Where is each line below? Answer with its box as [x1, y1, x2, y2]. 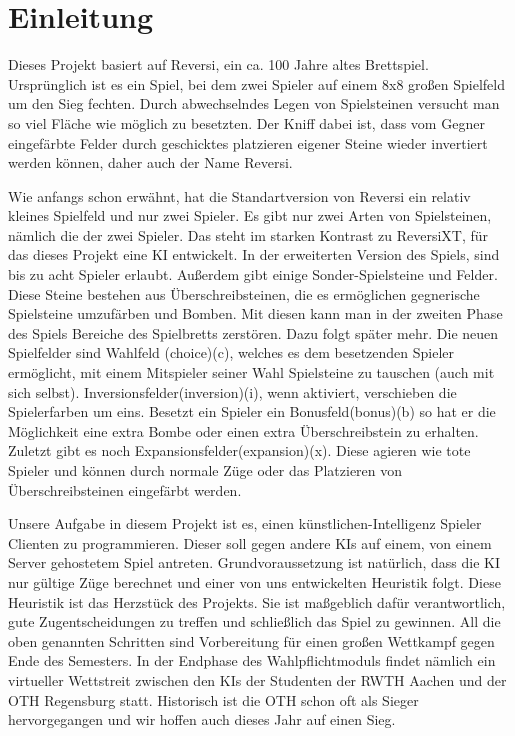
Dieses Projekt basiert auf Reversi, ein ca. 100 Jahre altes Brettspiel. [8, 54, 429, 75]
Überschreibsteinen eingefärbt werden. [8, 479, 242, 500]
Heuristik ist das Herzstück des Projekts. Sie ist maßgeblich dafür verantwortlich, [8, 591, 506, 612]
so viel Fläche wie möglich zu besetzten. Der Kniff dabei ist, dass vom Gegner [8, 112, 485, 133]
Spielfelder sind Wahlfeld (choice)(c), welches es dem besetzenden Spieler [8, 342, 455, 363]
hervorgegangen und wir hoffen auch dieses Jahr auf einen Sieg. [8, 709, 396, 730]
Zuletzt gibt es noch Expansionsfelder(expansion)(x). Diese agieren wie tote [8, 440, 471, 461]
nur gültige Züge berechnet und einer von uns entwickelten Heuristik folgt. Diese [8, 571, 501, 592]
